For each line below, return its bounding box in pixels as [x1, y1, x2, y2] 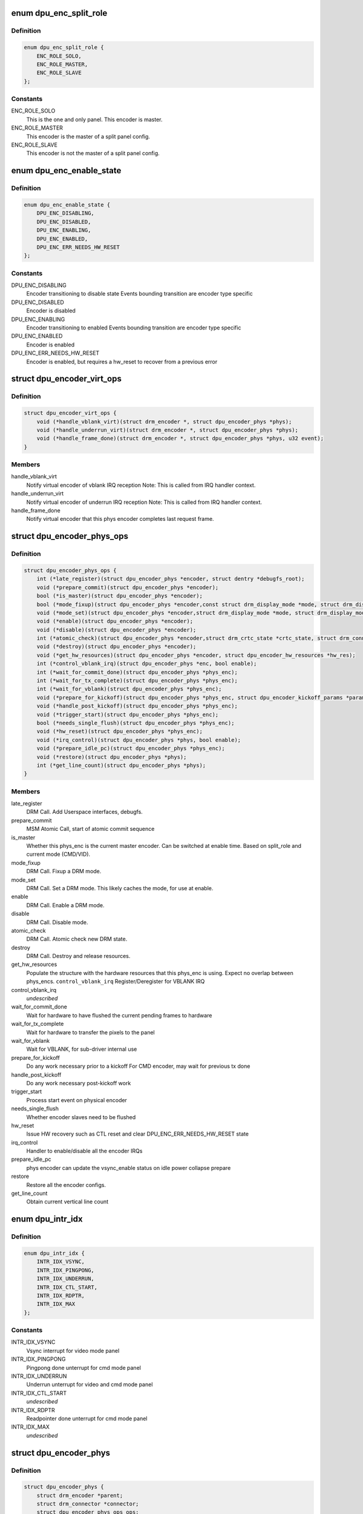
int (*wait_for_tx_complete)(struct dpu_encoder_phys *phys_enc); [36, 677, 238, 684]
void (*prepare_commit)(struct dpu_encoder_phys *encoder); [36, 584, 219, 590]
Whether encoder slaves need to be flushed [26, 1113, 136, 1120]
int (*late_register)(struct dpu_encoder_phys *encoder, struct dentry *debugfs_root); [36, 575, 305, 583]
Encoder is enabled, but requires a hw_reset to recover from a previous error [26, 358, 218, 365]
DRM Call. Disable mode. [26, 918, 88, 926]
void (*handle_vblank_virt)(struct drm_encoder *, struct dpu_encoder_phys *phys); [36, 418, 292, 425]
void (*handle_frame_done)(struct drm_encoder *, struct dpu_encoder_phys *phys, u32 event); [36, 435, 324, 442]
